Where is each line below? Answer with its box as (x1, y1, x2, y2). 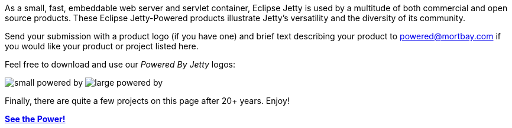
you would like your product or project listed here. (5, 41, 199, 51)
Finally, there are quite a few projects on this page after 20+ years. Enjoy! (5, 96, 290, 106)
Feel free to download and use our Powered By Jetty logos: (5, 59, 236, 69)
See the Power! (5, 114, 66, 124)
